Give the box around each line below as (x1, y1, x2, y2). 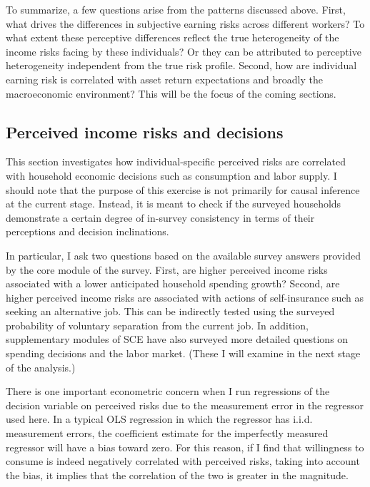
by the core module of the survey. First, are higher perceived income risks (6, 262, 328, 277)
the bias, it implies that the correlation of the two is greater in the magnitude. (6, 467, 349, 482)
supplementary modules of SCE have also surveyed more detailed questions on (6, 332, 349, 347)
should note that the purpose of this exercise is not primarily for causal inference (6, 182, 360, 197)
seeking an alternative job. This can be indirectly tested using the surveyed (6, 304, 335, 319)
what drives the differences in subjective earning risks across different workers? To (6, 16, 365, 31)
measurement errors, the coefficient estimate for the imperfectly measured (6, 426, 329, 441)
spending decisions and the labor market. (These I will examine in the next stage (6, 346, 361, 361)
